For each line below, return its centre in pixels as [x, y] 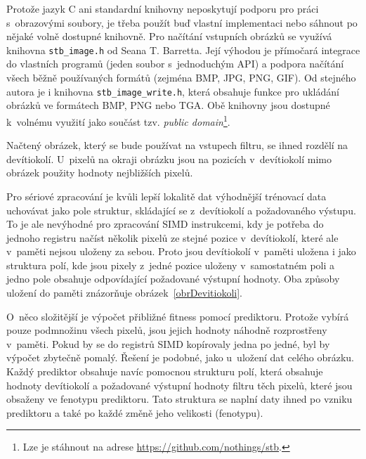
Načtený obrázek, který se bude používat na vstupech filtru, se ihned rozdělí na [177, 145]
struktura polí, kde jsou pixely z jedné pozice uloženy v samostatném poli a [171, 265]
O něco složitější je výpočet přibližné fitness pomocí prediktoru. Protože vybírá [178, 316]
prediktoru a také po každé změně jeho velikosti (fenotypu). [135, 412]
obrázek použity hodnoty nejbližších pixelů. [100, 173]
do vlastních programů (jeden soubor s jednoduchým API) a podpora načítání [175, 64]
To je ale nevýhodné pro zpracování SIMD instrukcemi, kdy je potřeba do [165, 224]
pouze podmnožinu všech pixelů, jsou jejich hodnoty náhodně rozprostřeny [167, 330]
